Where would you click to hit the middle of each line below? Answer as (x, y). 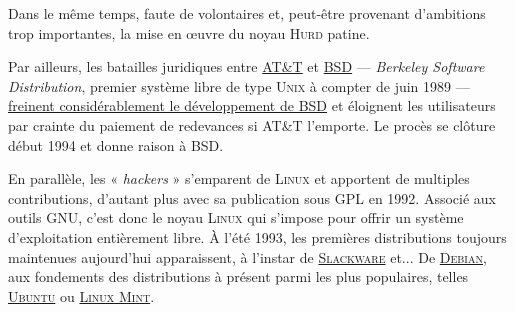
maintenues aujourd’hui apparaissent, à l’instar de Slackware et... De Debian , (247, 256)
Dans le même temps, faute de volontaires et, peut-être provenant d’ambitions (247, 13)
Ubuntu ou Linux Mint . (81, 295)
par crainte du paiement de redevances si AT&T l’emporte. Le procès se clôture (252, 124)
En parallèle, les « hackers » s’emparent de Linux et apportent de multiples (239, 178)
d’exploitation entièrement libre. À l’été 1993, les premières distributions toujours (257, 236)
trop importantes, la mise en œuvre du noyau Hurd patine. (189, 32)
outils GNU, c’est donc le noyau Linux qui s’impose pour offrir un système (236, 217)
